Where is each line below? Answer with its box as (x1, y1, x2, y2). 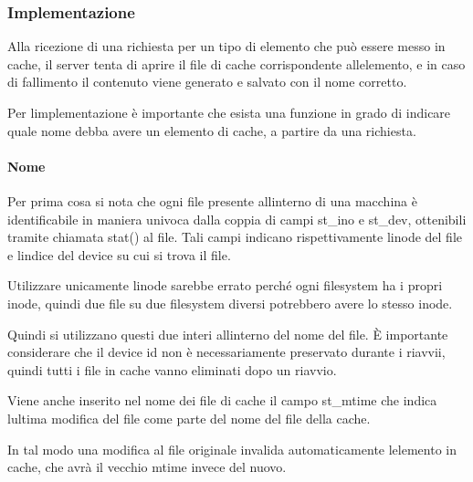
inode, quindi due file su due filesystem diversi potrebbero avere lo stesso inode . (7, 293, 453, 312)
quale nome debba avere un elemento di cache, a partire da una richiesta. (7, 120, 416, 140)
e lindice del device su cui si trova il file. (7, 245, 231, 264)
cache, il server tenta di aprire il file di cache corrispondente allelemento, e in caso (7, 54, 466, 73)
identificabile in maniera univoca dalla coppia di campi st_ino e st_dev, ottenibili (7, 209, 467, 228)
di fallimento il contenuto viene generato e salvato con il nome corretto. (7, 72, 407, 91)
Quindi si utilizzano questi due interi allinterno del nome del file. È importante (7, 324, 448, 343)
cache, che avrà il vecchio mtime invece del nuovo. (7, 457, 287, 477)
